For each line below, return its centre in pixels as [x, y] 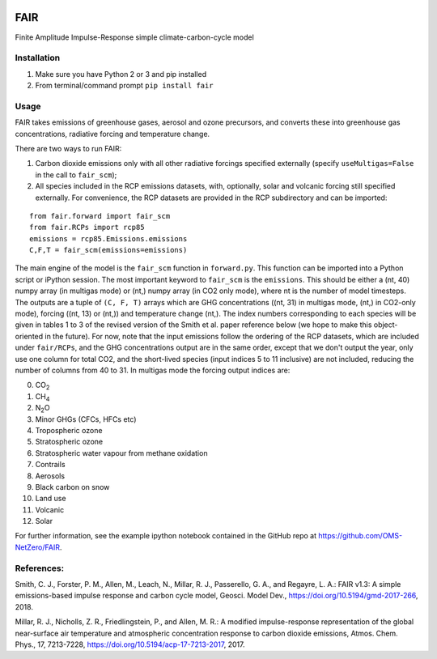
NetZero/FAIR [38, 547]
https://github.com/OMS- [361, 536]
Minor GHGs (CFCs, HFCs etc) [86, 419]
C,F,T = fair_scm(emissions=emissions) [108, 250]
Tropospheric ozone [69, 430]
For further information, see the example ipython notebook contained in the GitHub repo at [166, 536]
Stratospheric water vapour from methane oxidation [121, 453]
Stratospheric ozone [69, 442]
